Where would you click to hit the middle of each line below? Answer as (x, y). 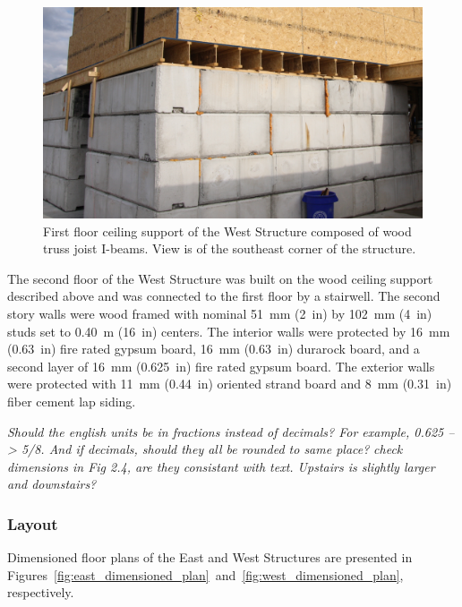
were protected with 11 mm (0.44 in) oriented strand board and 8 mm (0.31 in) (230, 384)
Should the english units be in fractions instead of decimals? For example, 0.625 (226, 431)
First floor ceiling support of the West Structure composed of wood (227, 231)
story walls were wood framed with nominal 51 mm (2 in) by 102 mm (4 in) (220, 313)
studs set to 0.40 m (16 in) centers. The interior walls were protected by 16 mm (229, 331)
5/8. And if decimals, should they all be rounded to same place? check (212, 449)
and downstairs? (52, 484)
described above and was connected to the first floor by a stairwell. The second (224, 296)
